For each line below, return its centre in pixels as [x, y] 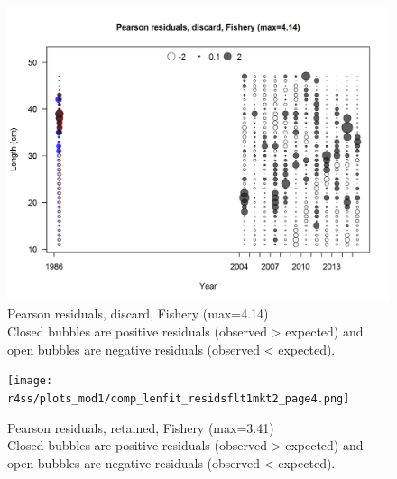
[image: [30, 381]
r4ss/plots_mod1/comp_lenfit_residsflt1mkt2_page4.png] [179, 398]
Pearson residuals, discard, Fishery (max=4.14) [138, 313]
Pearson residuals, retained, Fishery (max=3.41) [141, 427]
